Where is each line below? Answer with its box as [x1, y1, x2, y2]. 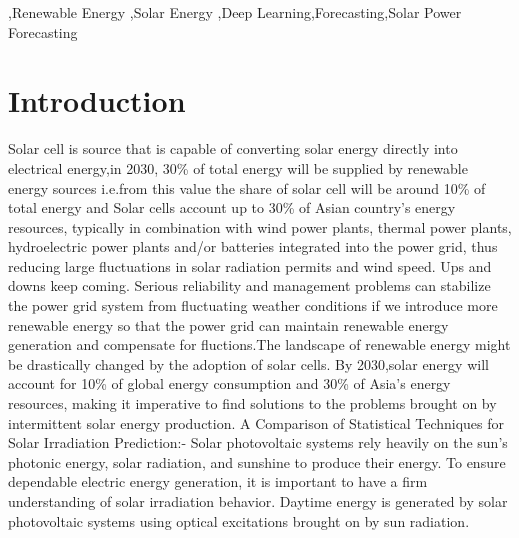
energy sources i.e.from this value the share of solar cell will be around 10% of [8, 177, 486, 198]
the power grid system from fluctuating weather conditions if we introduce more [8, 295, 498, 316]
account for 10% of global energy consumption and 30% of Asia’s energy [8, 373, 451, 394]
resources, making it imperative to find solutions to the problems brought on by [8, 393, 497, 414]
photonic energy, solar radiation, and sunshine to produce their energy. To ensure [8, 451, 506, 472]
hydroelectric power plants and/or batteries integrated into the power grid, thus [8, 236, 498, 257]
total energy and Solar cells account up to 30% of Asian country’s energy [8, 197, 456, 218]
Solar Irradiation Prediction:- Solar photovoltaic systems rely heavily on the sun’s [8, 432, 508, 453]
